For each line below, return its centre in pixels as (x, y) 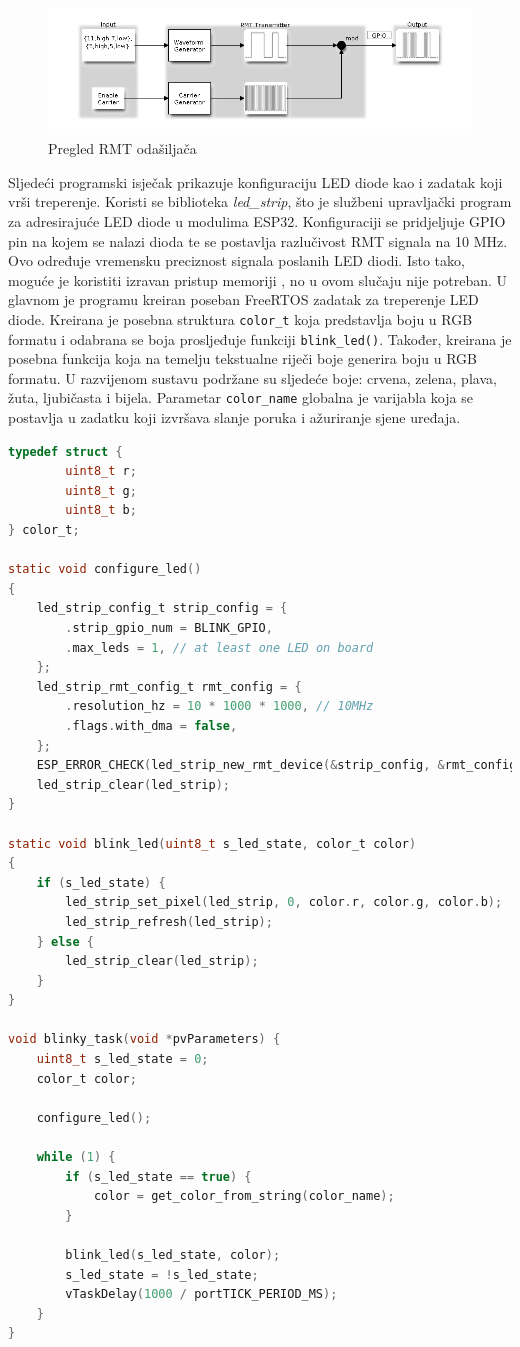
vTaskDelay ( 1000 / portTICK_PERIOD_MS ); (201, 1294)
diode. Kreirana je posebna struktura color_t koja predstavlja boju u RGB (240, 318)
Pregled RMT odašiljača (122, 148)
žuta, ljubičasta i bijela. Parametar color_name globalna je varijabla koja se (240, 397)
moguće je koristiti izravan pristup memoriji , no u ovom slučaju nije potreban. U (257, 279)
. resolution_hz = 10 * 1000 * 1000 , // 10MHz (219, 706)
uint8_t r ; (101, 471)
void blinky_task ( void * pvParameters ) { (144, 1039)
